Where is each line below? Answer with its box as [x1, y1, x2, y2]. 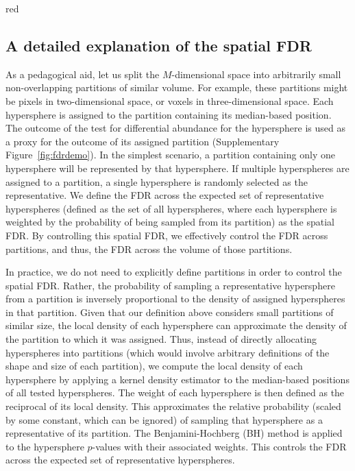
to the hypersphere [5, 439, 84, 453]
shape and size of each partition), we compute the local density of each [5, 359, 303, 373]
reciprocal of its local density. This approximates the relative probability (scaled [5, 399, 341, 413]
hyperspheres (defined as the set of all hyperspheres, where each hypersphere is [5, 201, 337, 215]
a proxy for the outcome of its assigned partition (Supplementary [5, 134, 280, 148]
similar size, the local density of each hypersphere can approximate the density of [5, 318, 347, 333]
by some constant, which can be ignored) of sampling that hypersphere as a [5, 412, 323, 426]
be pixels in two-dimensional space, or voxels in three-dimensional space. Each [5, 93, 334, 108]
